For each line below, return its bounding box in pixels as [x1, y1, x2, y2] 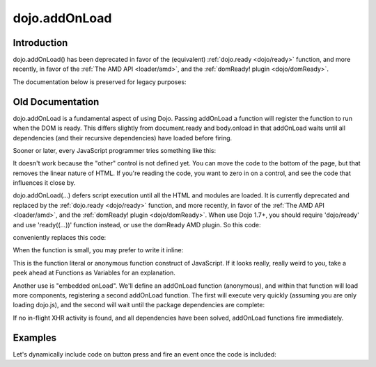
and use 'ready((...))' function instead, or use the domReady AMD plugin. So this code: [13, 220, 261, 229]
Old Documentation [13, 96, 100, 108]
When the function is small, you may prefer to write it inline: [13, 246, 184, 254]
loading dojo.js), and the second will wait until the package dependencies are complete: [13, 301, 265, 309]
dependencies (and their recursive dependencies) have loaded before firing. [13, 133, 233, 142]
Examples [13, 332, 57, 343]
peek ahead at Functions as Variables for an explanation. [13, 268, 175, 277]
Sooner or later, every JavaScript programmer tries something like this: [13, 146, 217, 154]
